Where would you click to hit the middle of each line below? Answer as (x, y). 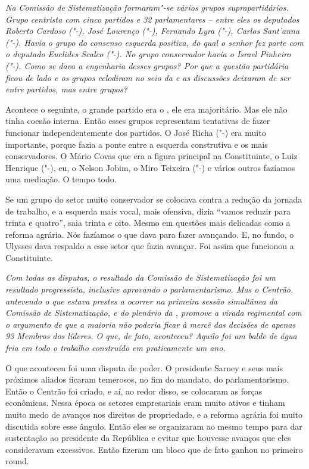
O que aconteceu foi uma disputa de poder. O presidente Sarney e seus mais (144, 367)
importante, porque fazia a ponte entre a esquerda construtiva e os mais (137, 144)
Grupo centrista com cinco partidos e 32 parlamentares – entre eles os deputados (152, 19)
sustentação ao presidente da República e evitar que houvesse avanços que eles (148, 438)
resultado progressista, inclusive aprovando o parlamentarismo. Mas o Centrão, (149, 289)
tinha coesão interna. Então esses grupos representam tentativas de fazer (138, 121)
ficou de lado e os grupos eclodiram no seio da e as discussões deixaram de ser (148, 77)
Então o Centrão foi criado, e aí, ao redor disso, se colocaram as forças (134, 391)
